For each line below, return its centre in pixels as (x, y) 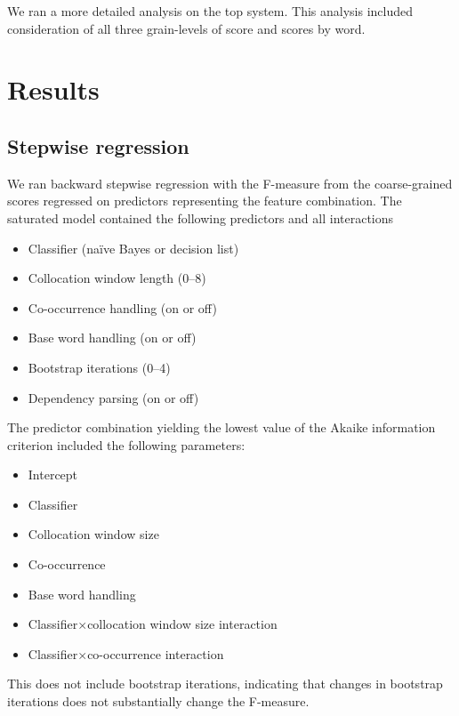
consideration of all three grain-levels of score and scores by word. (186, 28)
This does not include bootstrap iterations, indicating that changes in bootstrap (225, 684)
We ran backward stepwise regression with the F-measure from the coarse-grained (230, 183)
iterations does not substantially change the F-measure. (158, 701)
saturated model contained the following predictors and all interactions (201, 217)
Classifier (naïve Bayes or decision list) (133, 248)
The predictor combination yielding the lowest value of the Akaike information (221, 427)
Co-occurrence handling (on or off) (122, 307)
